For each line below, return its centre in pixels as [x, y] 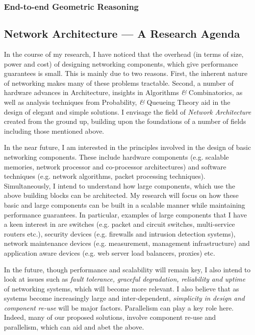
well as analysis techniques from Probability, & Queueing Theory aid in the [117, 102]
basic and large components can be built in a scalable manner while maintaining [125, 204]
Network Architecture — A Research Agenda [122, 34]
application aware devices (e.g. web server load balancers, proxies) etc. [110, 252]
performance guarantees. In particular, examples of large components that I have [126, 214]
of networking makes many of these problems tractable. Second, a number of [119, 83]
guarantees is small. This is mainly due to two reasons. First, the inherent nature [126, 73]
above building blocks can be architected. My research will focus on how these [121, 195]
